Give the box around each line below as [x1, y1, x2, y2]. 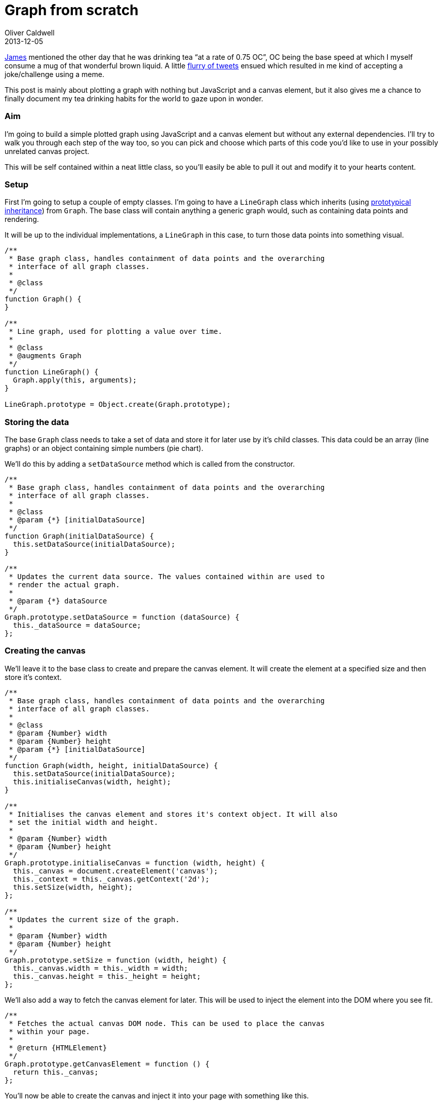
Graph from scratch [5, 2, 139, 19]
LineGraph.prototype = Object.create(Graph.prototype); [5, 400, 231, 409]
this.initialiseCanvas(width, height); [13, 777, 171, 786]
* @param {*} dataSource [9, 597, 107, 605]
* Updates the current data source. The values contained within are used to [9, 573, 325, 581]
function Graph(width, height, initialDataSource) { [5, 761, 218, 770]
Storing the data [5, 416, 69, 427]
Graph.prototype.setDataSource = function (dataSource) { [5, 613, 239, 621]
